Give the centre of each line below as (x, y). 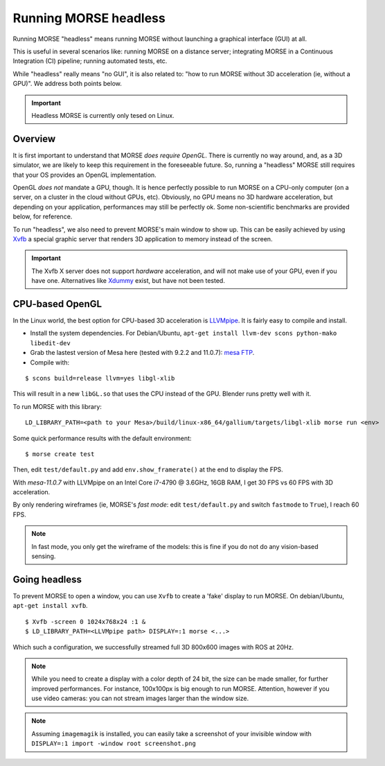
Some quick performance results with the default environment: (102, 438)
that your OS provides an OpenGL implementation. (85, 175)
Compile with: (50, 362)
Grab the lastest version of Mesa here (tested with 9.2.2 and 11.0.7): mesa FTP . (142, 353)
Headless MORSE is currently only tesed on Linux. (103, 115)
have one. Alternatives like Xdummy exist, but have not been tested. (128, 281)
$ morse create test (60, 454)
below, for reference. (43, 217)
